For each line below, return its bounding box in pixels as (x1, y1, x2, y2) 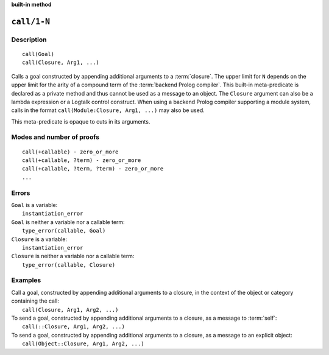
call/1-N (11, 16, 51, 27)
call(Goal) (22, 51, 55, 57)
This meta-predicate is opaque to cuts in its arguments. (11, 118, 150, 125)
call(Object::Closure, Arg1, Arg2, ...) (22, 340, 144, 347)
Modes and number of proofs (11, 133, 100, 141)
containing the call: (11, 297, 59, 304)
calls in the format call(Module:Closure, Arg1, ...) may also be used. (11, 107, 205, 114)
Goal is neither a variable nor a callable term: (11, 218, 125, 225)
